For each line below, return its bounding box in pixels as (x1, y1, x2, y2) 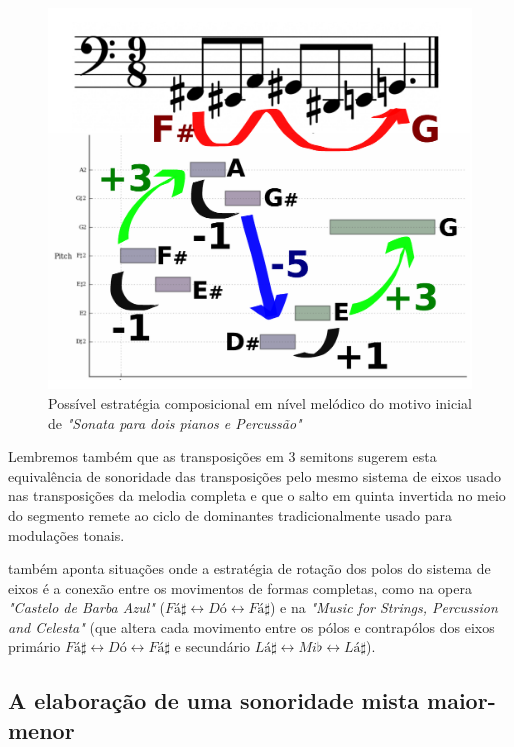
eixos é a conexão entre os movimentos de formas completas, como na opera (8, 577, 472, 598)
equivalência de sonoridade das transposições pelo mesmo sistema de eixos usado (8, 465, 502, 486)
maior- (427, 685, 496, 716)
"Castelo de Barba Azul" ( (8, 597, 166, 618)
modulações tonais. (8, 524, 125, 545)
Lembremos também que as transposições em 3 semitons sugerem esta (8, 446, 437, 467)
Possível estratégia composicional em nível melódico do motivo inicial (48, 392, 473, 413)
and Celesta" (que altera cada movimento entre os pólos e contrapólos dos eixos (8, 616, 495, 637)
